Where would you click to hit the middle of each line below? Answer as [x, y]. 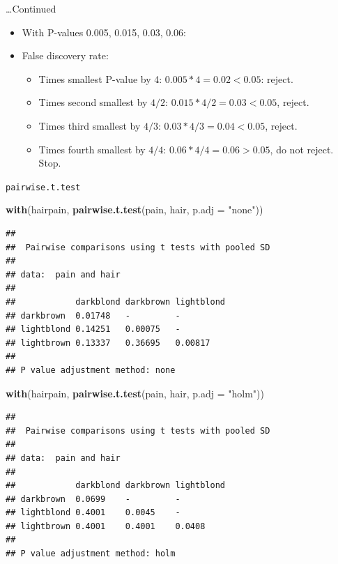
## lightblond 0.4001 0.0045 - [93, 513]
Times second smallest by [93, 102]
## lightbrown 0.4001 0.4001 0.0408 [106, 526]
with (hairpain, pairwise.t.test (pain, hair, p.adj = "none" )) [135, 209]
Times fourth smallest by [92, 149]
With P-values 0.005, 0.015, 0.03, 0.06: [104, 32]
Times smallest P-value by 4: [100, 78]
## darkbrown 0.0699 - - [93, 499]
